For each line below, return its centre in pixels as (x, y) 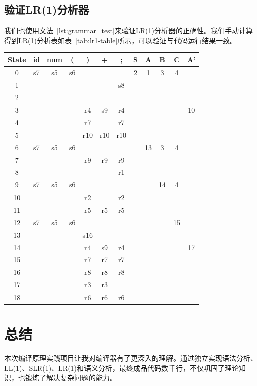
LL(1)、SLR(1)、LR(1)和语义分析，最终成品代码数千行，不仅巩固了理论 (122, 368)
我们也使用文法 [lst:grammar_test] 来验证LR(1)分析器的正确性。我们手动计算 (128, 30)
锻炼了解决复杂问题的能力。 (71, 378)
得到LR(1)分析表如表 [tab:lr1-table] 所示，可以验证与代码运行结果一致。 (121, 40)
